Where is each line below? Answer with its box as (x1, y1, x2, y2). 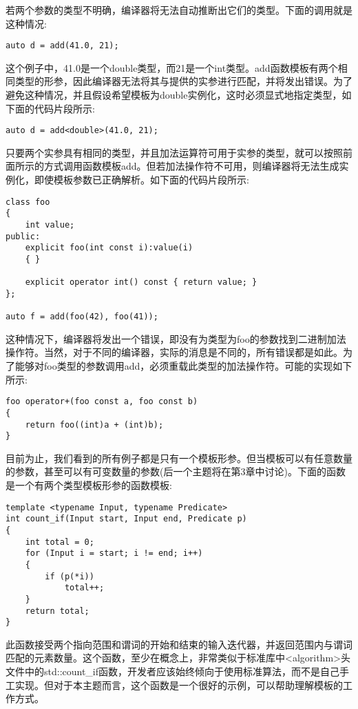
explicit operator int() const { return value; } (25, 277, 257, 288)
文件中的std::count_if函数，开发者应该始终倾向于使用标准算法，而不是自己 (6, 664, 340, 679)
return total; (25, 606, 89, 616)
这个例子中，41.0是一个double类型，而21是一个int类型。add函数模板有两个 (6, 60, 338, 74)
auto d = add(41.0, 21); (6, 41, 119, 51)
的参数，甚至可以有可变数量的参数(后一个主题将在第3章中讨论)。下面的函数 (6, 464, 346, 479)
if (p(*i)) (45, 571, 94, 581)
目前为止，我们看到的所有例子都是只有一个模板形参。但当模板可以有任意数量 (6, 450, 352, 465)
